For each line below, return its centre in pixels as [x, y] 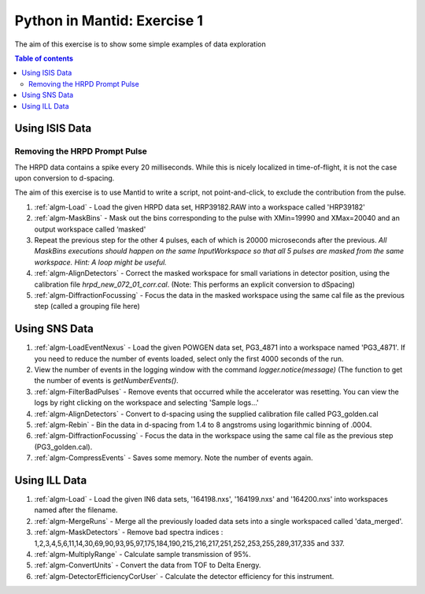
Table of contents [44, 58]
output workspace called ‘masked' [90, 229]
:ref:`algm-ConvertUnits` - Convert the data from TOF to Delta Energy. [148, 565]
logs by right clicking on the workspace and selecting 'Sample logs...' [146, 403]
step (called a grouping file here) [87, 306]
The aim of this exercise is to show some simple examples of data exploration [140, 44]
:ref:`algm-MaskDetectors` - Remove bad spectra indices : [129, 533]
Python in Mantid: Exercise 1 [109, 20]
